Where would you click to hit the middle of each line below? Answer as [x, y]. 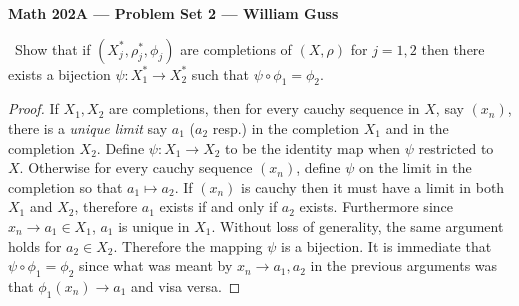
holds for [35, 245]
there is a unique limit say [88, 127]
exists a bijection [59, 73]
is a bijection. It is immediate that [386, 245]
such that [220, 73]
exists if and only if [218, 206]
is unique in [154, 225]
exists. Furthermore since [376, 206]
